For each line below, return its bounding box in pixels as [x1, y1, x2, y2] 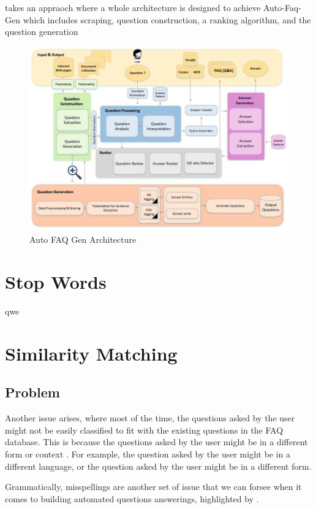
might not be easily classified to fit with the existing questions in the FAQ [5, 423, 284, 436]
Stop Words [5, 269, 107, 294]
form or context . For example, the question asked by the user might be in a [5, 447, 291, 460]
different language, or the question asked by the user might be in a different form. [5, 459, 312, 472]
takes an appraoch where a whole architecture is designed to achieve [5, 1, 261, 13]
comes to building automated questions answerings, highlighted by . [5, 492, 259, 505]
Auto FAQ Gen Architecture [29, 233, 137, 246]
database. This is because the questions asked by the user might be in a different [5, 435, 308, 448]
